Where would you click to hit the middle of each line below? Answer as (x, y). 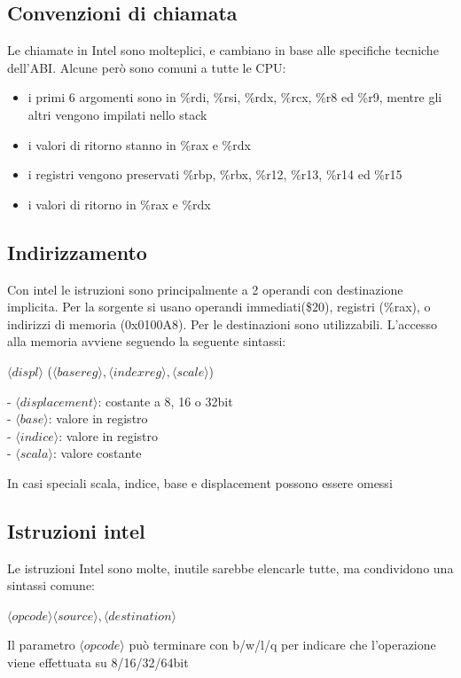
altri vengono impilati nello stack (117, 114)
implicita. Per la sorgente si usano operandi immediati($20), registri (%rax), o (219, 307)
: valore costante (97, 453)
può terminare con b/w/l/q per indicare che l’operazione (282, 645)
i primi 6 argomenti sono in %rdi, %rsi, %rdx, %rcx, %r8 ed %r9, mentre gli (235, 97)
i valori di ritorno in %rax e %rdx (119, 204)
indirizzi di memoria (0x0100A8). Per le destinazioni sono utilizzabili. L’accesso (222, 323)
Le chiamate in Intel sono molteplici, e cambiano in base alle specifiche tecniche (223, 50)
